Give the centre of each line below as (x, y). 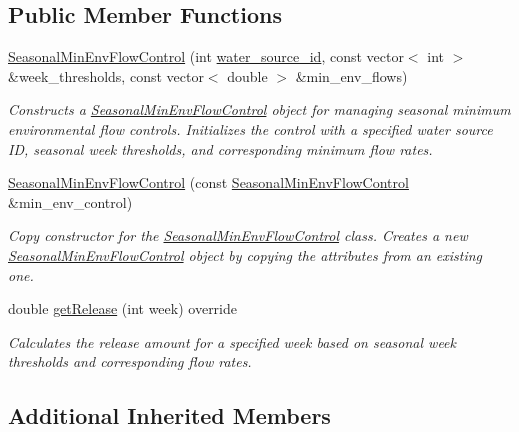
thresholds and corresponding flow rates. (130, 361)
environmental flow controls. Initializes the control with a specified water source (250, 128)
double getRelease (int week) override (122, 308)
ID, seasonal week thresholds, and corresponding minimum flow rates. (220, 148)
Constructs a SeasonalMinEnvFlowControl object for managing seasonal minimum (259, 109)
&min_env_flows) (351, 75)
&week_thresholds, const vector (106, 75)
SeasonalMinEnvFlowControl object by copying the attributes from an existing (245, 254)
